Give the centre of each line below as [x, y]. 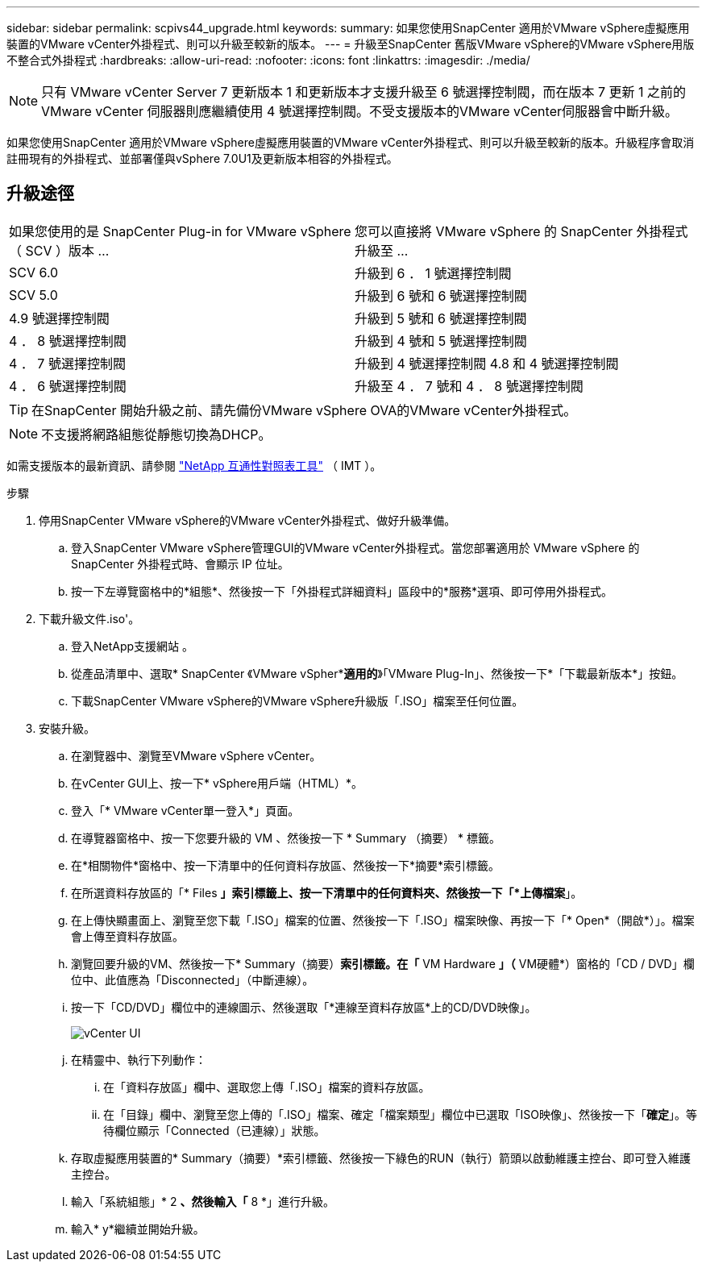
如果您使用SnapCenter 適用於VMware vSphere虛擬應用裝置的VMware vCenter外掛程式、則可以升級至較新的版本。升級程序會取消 [351, 142]
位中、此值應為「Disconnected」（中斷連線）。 [193, 979]
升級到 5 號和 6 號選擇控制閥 [441, 318]
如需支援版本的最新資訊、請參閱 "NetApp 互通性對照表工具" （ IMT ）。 [194, 465]
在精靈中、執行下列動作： [139, 1059]
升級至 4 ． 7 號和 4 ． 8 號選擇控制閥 [469, 386]
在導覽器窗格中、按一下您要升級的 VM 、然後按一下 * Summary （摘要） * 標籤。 [286, 838]
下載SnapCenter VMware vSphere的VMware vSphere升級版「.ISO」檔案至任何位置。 [297, 701]
